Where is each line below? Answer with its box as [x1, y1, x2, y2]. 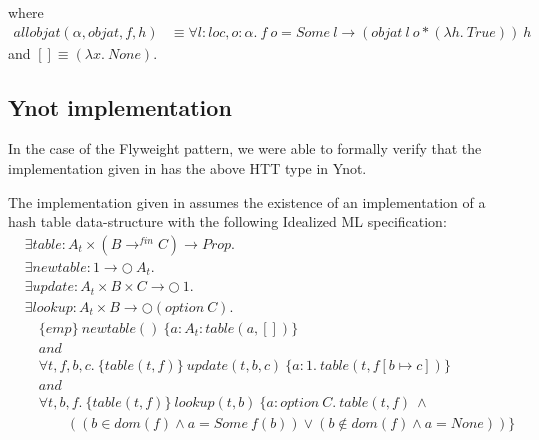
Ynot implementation [8, 91, 232, 122]
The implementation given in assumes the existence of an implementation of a [8, 191, 486, 212]
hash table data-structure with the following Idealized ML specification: [8, 211, 447, 232]
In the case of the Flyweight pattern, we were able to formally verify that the [8, 138, 482, 159]
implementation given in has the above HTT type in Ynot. [8, 158, 367, 179]
